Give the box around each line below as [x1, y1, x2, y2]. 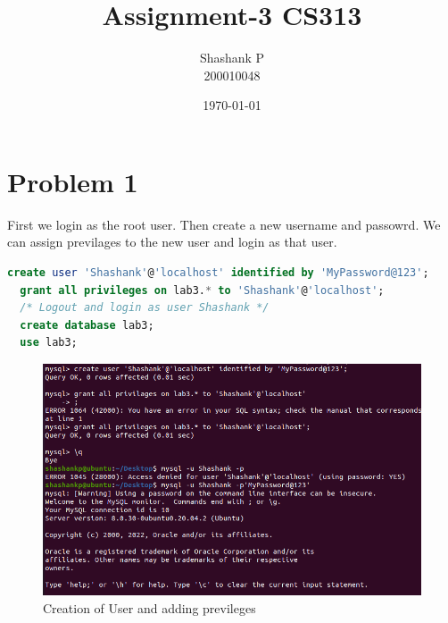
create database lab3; [20, 318, 154, 332]
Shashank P [199, 48, 265, 67]
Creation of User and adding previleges [43, 598, 256, 617]
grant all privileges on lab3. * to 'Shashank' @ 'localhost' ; [20, 283, 385, 297]
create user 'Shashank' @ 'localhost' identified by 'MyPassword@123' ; [7, 266, 429, 280]
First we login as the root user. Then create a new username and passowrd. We [7, 215, 441, 233]
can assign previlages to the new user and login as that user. [7, 232, 337, 251]
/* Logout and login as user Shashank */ [20, 301, 270, 315]
